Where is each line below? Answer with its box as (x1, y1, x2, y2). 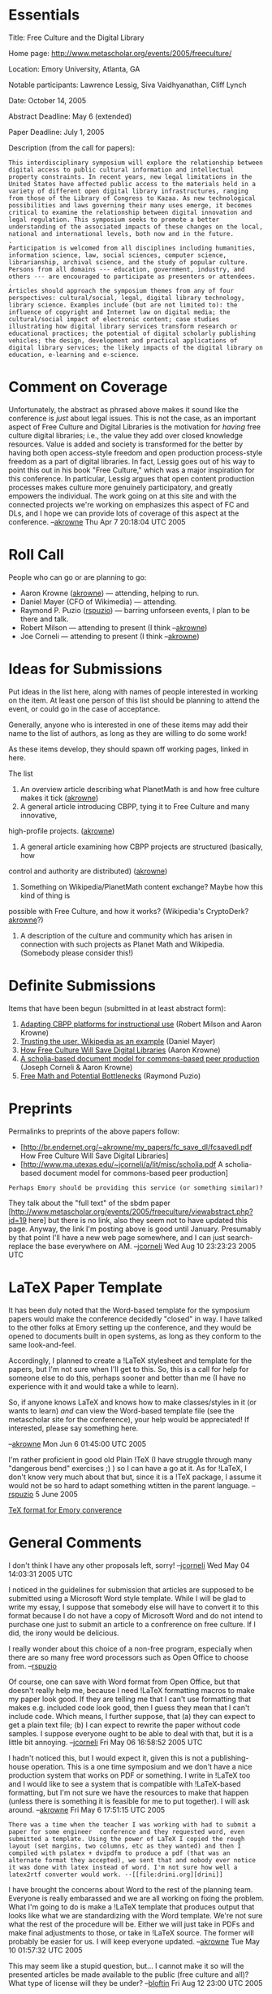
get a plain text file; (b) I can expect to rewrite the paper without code (8, 1720, 241, 1730)
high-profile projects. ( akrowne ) (8, 825, 115, 835)
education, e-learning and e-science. (8, 350, 140, 359)
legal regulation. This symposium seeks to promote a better (8, 216, 220, 224)
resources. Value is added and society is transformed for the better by (8, 439, 244, 449)
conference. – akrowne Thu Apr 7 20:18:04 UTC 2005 (8, 516, 186, 526)
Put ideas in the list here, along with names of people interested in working (8, 686, 258, 696)
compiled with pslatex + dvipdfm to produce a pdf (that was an (8, 1848, 231, 1857)
